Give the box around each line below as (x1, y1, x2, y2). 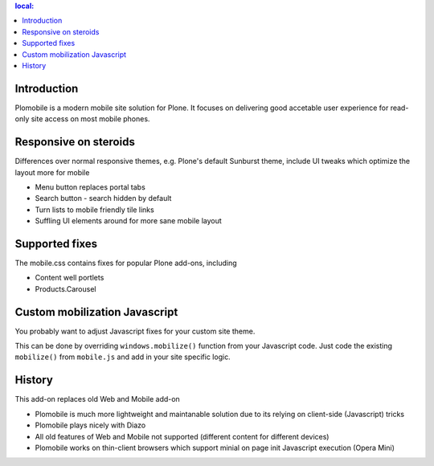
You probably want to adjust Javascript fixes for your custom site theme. (14, 326, 256, 336)
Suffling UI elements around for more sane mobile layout (35, 216, 223, 226)
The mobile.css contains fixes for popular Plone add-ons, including (14, 258, 237, 268)
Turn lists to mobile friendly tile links (35, 205, 154, 215)
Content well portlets (35, 273, 104, 283)
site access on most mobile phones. (31, 114, 150, 124)
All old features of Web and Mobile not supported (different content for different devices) (35, 431, 330, 441)
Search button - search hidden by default (35, 194, 172, 203)
